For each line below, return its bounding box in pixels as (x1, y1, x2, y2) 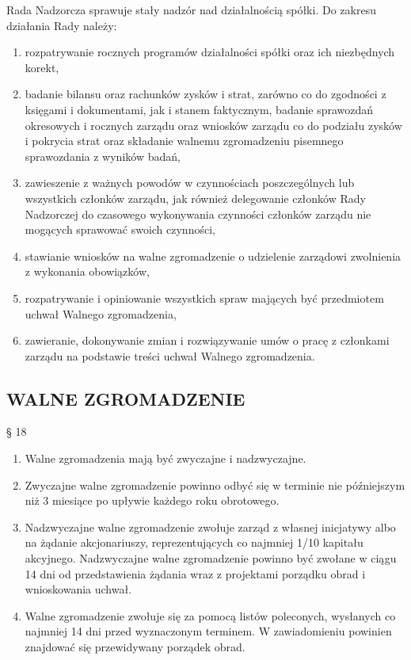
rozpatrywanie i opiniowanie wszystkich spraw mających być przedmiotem (25, 289, 384, 306)
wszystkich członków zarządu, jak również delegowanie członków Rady (25, 189, 366, 206)
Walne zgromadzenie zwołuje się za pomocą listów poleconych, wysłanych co (25, 607, 396, 624)
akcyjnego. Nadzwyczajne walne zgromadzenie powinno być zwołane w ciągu (25, 550, 397, 567)
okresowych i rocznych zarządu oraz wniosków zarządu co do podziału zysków (25, 116, 402, 133)
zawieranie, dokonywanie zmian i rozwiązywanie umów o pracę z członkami (25, 332, 390, 349)
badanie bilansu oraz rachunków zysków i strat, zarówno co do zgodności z (25, 86, 386, 102)
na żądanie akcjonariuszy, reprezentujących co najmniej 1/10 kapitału (25, 534, 363, 551)
